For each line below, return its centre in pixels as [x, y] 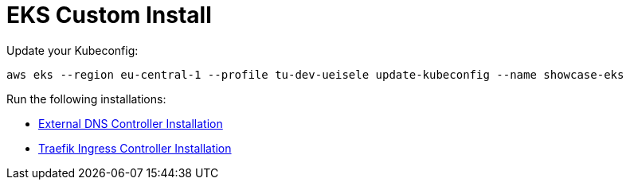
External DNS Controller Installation [131, 123]
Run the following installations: [86, 99]
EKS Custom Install [109, 15]
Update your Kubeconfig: [72, 50]
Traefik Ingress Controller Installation [135, 148]
